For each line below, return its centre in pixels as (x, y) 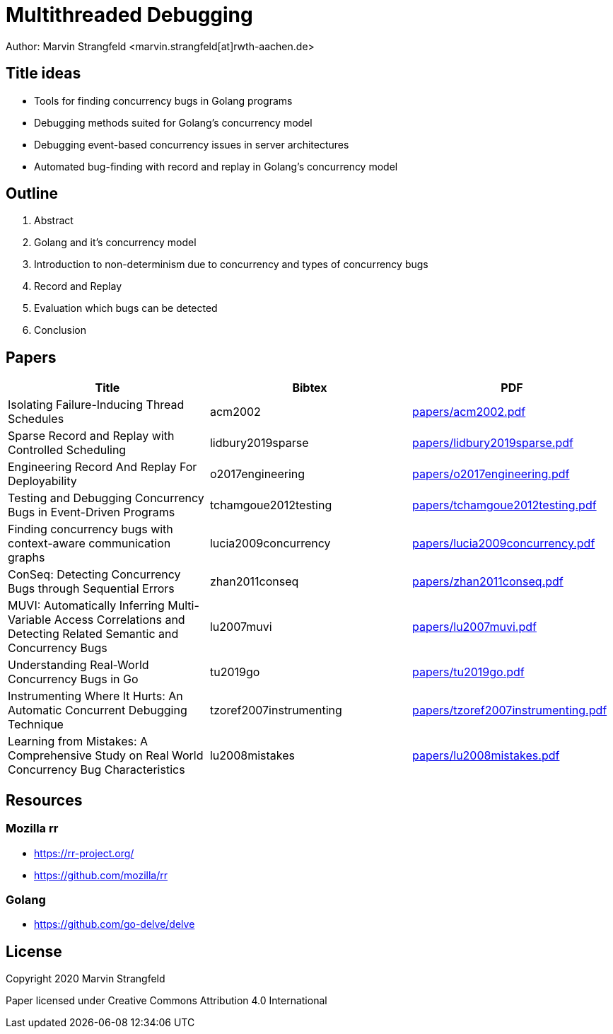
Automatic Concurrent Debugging (98, 710)
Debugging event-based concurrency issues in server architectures (192, 144)
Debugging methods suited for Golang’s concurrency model (173, 122)
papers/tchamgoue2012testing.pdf (504, 505)
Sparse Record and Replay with (91, 436)
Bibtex (310, 388)
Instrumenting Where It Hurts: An (95, 696)
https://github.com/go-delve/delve (115, 924)
